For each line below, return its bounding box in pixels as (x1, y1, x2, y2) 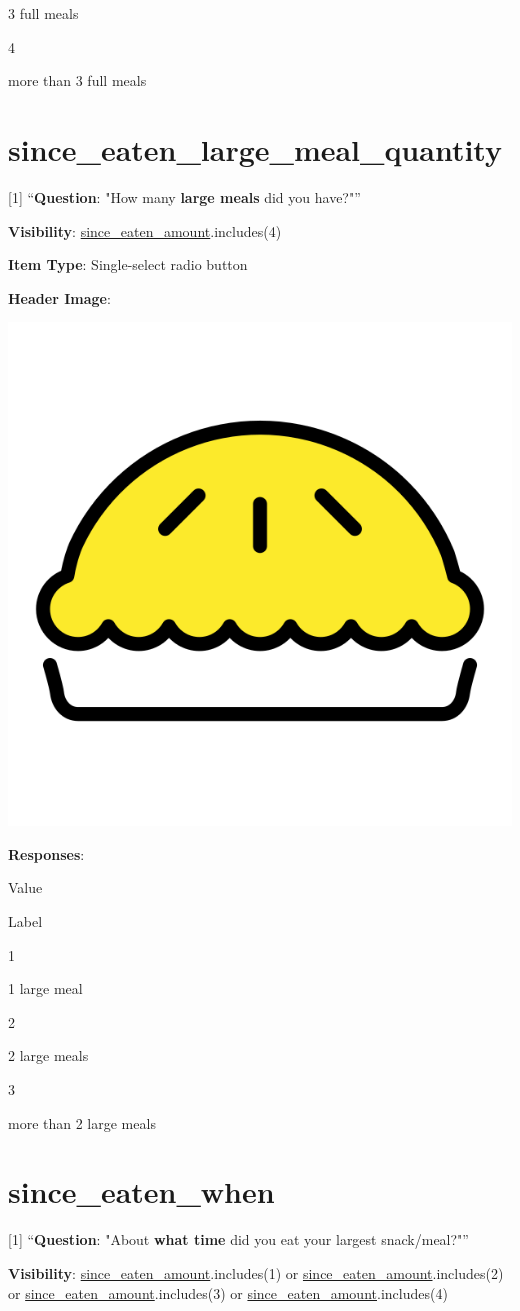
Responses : (8, 843, 85, 864)
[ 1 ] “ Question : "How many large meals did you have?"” (8, 186, 361, 207)
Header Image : (8, 287, 111, 308)
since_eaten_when (8, 1171, 275, 1212)
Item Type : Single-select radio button (8, 254, 248, 275)
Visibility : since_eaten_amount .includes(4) (8, 220, 282, 241)
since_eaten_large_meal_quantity (8, 128, 502, 169)
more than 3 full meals (8, 70, 147, 91)
